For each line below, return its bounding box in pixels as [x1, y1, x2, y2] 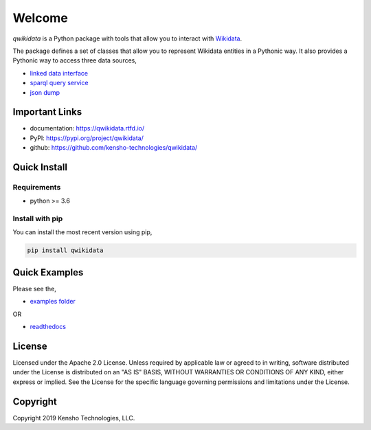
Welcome [12, 10, 68, 25]
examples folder [30, 297, 76, 306]
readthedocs [30, 323, 67, 331]
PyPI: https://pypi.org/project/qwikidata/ [30, 134, 144, 142]
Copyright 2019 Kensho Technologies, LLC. [12, 414, 135, 422]
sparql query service [30, 79, 89, 87]
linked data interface [30, 69, 89, 77]
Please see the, [12, 284, 56, 293]
